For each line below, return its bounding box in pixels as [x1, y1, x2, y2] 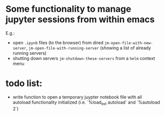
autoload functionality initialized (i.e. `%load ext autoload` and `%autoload [12, 99, 160, 106]
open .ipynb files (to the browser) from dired [12, 39, 104, 45]
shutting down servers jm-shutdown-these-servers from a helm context [12, 55, 155, 61]
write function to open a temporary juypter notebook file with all [12, 94, 142, 100]
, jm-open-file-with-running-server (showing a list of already [26, 45, 151, 51]
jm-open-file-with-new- [104, 40, 153, 45]
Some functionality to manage [5, 3, 132, 15]
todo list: [5, 78, 43, 89]
